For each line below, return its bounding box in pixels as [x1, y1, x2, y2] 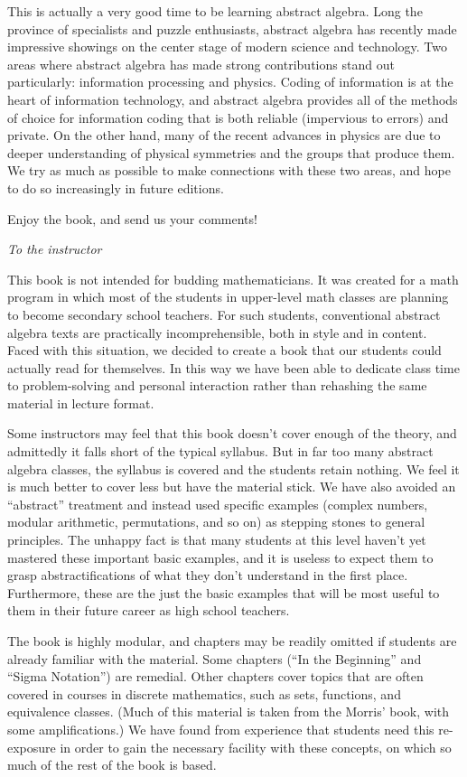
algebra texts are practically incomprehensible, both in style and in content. [7, 323, 427, 342]
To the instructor [7, 239, 102, 258]
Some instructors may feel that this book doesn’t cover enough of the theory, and [7, 424, 457, 443]
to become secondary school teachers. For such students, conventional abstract [7, 304, 441, 323]
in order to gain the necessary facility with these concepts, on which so [60, 737, 452, 756]
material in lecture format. [7, 393, 154, 412]
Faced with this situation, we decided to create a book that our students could [7, 341, 442, 360]
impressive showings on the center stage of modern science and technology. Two [7, 37, 448, 56]
